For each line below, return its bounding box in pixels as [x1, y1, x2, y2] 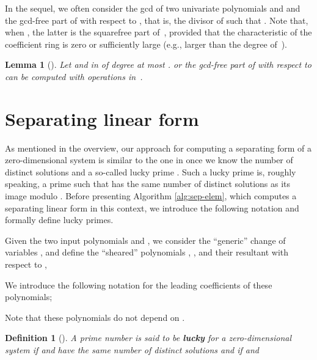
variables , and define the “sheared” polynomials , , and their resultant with [5, 246, 289, 259]
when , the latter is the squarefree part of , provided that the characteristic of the [5, 26, 312, 39]
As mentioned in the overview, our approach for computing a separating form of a [5, 141, 312, 154]
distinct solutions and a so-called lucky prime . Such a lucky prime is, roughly [5, 165, 296, 178]
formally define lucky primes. [5, 213, 114, 226]
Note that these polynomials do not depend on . [5, 310, 185, 323]
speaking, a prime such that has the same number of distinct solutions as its [5, 177, 291, 190]
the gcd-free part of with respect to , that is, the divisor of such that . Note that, [5, 13, 308, 26]
